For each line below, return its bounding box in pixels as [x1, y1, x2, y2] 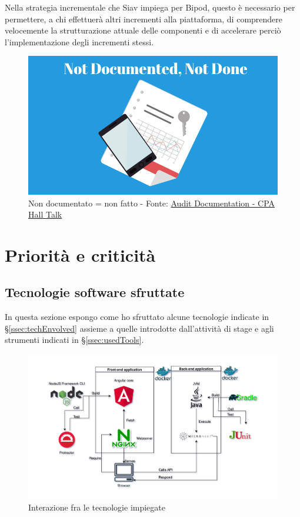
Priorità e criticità [5, 242, 156, 266]
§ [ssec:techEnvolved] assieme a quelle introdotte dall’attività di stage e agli [5, 322, 274, 334]
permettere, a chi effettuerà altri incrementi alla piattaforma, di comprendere [5, 12, 283, 25]
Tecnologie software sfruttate [5, 283, 185, 301]
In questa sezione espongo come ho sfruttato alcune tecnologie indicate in [5, 311, 269, 323]
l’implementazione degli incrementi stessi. [5, 35, 154, 48]
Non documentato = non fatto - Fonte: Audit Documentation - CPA [28, 196, 275, 209]
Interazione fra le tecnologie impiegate [28, 501, 166, 513]
